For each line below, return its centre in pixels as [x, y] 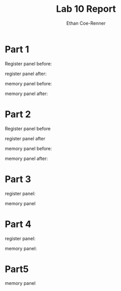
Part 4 [18, 224]
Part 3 [18, 179]
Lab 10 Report [86, 9]
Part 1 [17, 49]
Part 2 [18, 114]
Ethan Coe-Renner [86, 23]
